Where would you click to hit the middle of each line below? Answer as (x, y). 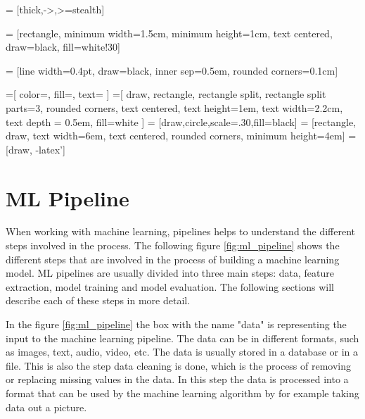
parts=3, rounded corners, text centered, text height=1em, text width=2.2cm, (174, 107)
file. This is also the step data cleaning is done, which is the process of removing (179, 365)
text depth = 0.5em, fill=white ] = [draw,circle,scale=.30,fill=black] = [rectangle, (181, 121)
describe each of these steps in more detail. (98, 300)
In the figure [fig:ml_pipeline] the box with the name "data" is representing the (176, 324)
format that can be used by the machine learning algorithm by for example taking (182, 393)
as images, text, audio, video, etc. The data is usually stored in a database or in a (182, 352)
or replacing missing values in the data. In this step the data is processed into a (177, 379)
